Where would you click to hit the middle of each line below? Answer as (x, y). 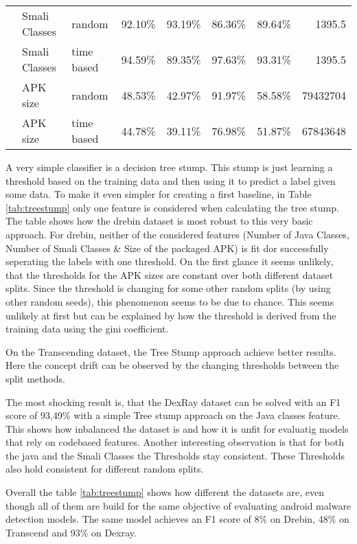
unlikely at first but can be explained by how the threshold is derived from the (171, 315)
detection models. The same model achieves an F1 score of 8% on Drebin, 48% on (177, 519)
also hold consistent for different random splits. (105, 469)
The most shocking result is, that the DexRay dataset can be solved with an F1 (173, 401)
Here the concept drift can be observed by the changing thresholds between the (172, 365)
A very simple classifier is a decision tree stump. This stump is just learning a (169, 167)
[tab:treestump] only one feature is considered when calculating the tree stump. (172, 207)
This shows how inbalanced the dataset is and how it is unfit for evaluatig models (177, 428)
